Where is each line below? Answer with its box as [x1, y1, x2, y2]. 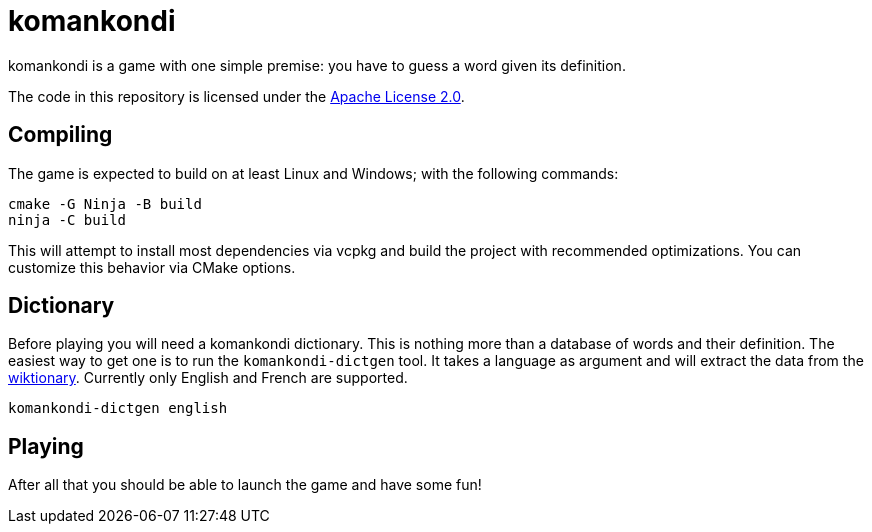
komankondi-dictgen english [8, 400, 228, 417]
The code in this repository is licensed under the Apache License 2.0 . [8, 87, 465, 105]
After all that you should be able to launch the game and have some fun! [8, 476, 482, 494]
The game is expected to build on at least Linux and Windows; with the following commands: [8, 164, 619, 182]
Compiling [8, 122, 113, 148]
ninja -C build [8, 211, 127, 228]
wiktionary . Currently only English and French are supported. [8, 369, 408, 387]
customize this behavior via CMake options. [8, 258, 296, 276]
